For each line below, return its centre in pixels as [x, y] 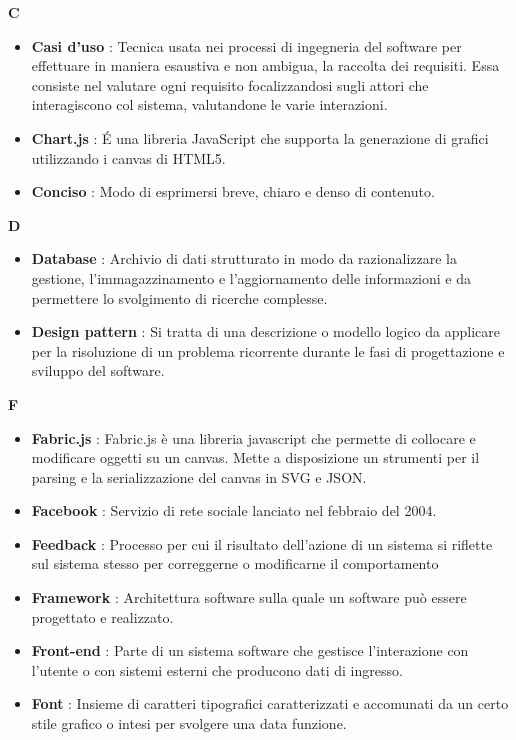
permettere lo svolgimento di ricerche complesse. [179, 297]
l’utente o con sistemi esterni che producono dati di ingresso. [217, 669]
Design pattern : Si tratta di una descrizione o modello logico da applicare [265, 331]
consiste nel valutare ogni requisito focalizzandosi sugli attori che [230, 84]
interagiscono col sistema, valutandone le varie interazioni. [209, 104]
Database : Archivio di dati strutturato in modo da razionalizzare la [244, 258]
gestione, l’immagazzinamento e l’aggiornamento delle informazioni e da [251, 277]
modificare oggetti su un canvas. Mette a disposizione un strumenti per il [255, 457]
